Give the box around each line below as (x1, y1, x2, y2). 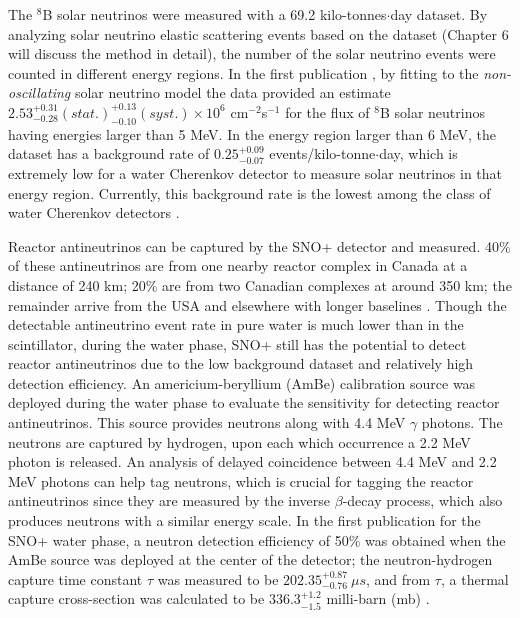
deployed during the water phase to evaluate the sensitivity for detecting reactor (8, 392, 500, 413)
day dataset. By (390, 4, 488, 24)
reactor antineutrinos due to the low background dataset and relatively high (8, 353, 474, 374)
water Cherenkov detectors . (8, 202, 180, 223)
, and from (365, 568, 431, 589)
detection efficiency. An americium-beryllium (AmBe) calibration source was (8, 372, 476, 393)
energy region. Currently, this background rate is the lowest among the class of (8, 182, 491, 203)
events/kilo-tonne (269, 143, 376, 164)
